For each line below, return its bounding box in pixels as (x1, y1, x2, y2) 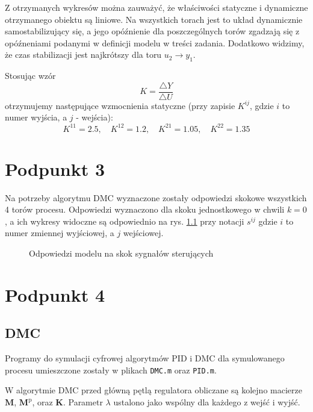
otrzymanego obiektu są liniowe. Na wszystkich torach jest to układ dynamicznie (5, 13, 303, 25)
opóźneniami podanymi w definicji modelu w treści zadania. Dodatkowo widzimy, (5, 36, 305, 49)
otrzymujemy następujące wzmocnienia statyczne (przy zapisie (5, 99, 235, 111)
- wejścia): (76, 111, 113, 123)
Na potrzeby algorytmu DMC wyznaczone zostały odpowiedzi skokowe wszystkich (5, 191, 307, 204)
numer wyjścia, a (5, 111, 67, 123)
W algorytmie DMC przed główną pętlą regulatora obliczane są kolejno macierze (5, 384, 302, 396)
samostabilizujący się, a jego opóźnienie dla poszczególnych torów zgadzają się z (5, 25, 300, 37)
